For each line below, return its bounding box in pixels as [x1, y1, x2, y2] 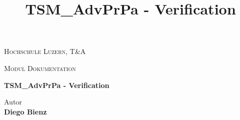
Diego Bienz [4, 106, 47, 116]
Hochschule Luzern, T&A [4, 46, 86, 56]
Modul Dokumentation [4, 62, 76, 73]
